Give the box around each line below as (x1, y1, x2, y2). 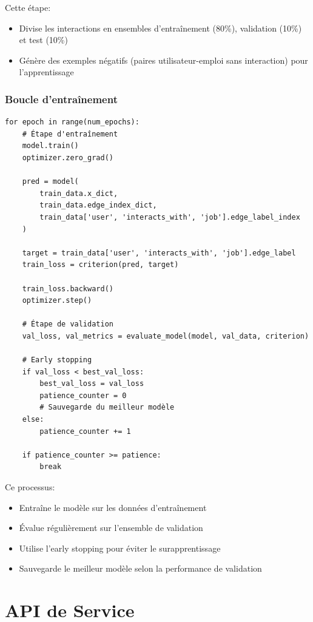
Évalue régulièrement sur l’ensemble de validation (19, 521, 203, 534)
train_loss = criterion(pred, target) (22, 260, 179, 269)
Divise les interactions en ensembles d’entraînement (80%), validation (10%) (19, 21, 302, 34)
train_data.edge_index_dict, (39, 201, 157, 210)
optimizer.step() (22, 296, 92, 305)
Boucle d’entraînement (5, 91, 118, 106)
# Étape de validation (22, 320, 113, 329)
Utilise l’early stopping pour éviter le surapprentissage (19, 541, 221, 554)
